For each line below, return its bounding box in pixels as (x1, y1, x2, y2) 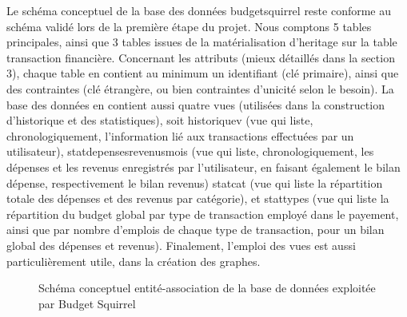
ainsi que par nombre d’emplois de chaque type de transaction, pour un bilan (6, 221, 385, 238)
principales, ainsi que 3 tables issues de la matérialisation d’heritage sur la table (6, 34, 397, 50)
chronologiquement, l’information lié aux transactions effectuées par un (6, 127, 354, 144)
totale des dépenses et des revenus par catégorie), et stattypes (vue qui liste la (6, 190, 389, 207)
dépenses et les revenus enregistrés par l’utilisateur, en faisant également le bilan (6, 158, 401, 175)
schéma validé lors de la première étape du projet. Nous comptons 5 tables (6, 18, 372, 34)
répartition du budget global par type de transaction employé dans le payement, (6, 205, 399, 222)
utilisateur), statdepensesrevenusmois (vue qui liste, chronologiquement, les (6, 143, 374, 160)
